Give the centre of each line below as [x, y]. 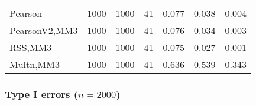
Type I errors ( [42, 94]
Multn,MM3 [35, 64]
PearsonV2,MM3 [44, 30]
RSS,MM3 [31, 47]
